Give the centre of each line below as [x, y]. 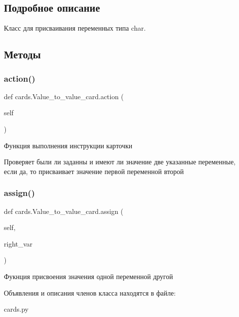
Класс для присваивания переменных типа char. [75, 28]
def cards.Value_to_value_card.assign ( [64, 211]
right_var [18, 243]
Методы [22, 54]
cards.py [16, 309]
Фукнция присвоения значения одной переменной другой [88, 276]
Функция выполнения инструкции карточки [68, 145]
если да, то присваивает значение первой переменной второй [94, 171]
